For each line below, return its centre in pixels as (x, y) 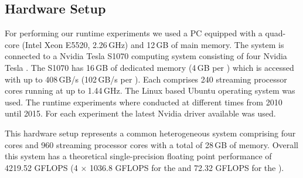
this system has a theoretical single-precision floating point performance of (138, 156)
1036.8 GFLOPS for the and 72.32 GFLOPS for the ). (187, 167)
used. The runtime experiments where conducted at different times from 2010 (144, 102)
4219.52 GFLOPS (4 (41, 167)
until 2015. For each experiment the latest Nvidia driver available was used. (140, 113)
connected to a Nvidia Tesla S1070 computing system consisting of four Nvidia (146, 56)
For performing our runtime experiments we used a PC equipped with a (134, 33)
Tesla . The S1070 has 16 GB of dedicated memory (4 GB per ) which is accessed (149, 67)
